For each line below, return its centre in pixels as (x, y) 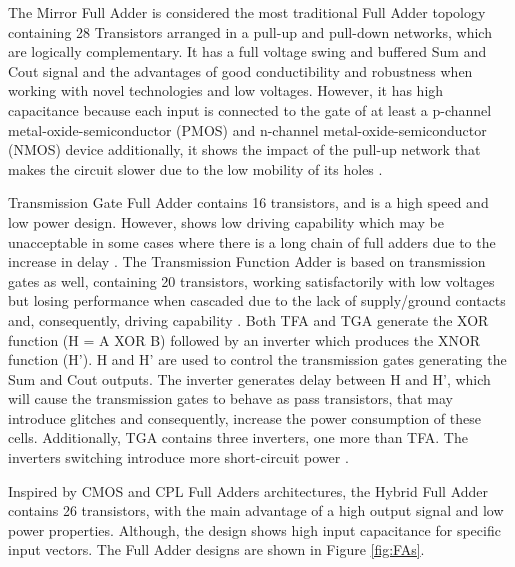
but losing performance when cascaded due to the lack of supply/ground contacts (257, 300)
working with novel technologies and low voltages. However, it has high (226, 90)
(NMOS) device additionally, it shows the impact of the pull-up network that (244, 149)
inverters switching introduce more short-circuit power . (178, 457)
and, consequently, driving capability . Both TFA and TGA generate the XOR (248, 319)
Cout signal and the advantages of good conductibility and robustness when (240, 70)
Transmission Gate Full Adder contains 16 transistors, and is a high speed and (248, 202)
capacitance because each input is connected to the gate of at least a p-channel (250, 109)
